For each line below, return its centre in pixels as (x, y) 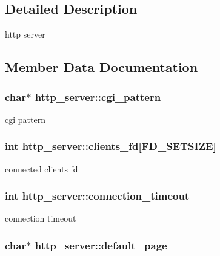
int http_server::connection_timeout (97, 196)
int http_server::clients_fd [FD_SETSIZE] (111, 146)
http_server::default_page (101, 245)
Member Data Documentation (102, 67)
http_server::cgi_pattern (98, 97)
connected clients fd (42, 169)
